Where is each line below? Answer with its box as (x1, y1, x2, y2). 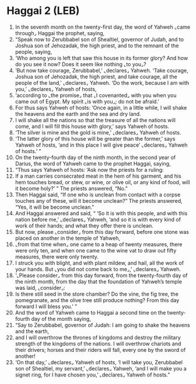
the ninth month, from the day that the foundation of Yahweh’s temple (15, 278, 183, 285)
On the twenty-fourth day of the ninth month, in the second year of (15, 154, 176, 161)
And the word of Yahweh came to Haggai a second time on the (15, 309, 166, 316)
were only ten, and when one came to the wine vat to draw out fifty (15, 247, 177, 254)
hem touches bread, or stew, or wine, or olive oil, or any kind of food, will (15, 178, 190, 185)
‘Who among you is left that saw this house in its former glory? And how (15, 54, 188, 61)
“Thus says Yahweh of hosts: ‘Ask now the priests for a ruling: (15, 166, 164, 173)
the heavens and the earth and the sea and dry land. (15, 110, 142, 117)
